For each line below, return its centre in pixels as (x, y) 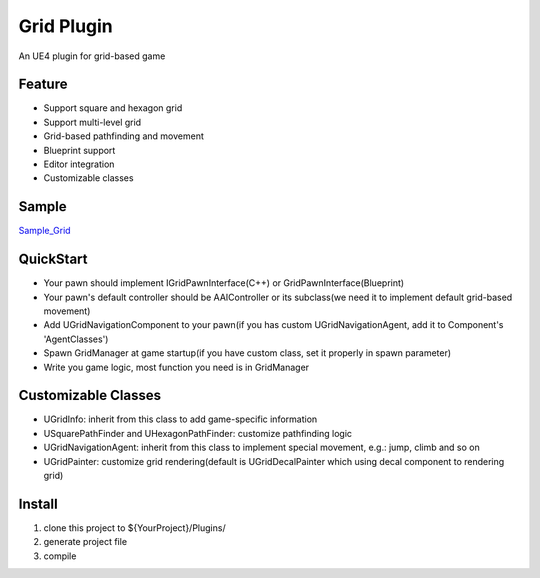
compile (60, 556)
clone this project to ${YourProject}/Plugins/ (134, 527)
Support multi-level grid (92, 122)
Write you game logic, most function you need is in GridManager (176, 367)
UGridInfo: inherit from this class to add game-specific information (180, 419)
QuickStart (53, 259)
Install (38, 503)
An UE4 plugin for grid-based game (92, 56)
